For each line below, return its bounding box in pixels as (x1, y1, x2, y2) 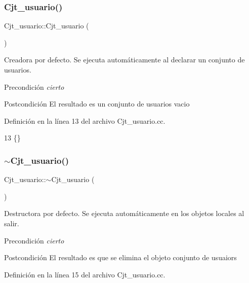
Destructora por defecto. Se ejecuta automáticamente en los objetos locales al (4, 208, 244, 219)
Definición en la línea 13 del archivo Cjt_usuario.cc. (4, 115, 165, 126)
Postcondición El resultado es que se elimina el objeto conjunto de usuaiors (4, 252, 237, 263)
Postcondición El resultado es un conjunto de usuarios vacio (4, 98, 190, 109)
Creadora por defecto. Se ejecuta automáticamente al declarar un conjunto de (4, 54, 245, 65)
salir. (4, 218, 19, 228)
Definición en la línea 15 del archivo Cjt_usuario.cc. (4, 269, 165, 279)
